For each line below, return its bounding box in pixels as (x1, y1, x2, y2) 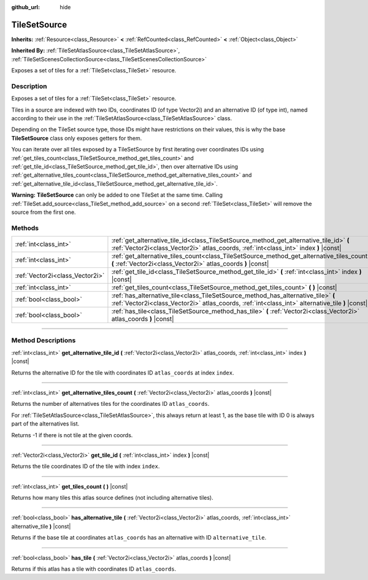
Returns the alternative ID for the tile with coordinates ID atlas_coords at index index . (11, 368, 234, 376)
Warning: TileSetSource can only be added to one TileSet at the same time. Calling (11, 191, 223, 199)
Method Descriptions (11, 336, 76, 345)
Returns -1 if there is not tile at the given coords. (11, 431, 133, 438)
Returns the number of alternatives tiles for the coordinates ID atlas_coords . (11, 400, 210, 408)
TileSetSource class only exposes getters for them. (11, 134, 142, 142)
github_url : (11, 4, 40, 10)
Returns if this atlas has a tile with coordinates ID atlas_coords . (11, 565, 177, 573)
